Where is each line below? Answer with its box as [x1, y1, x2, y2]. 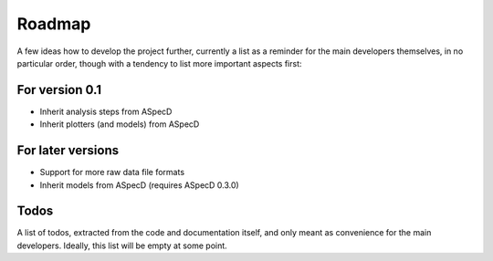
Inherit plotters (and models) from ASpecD [39, 119, 200, 130]
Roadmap [16, 14, 91, 34]
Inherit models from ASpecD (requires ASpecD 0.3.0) [39, 179, 239, 191]
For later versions [16, 142, 119, 159]
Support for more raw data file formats [39, 167, 185, 178]
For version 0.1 [16, 82, 102, 98]
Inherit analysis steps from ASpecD [39, 106, 173, 117]
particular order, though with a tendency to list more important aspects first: [16, 57, 302, 68]
